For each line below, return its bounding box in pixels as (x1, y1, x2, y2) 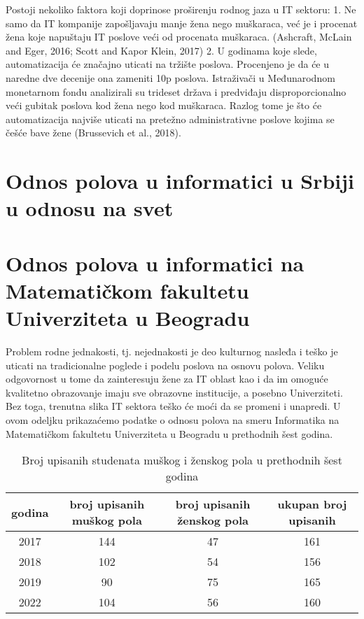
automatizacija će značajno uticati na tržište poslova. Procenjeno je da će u (6, 57, 330, 71)
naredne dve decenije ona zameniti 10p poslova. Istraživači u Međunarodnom (6, 70, 335, 85)
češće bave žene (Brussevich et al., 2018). (6, 125, 181, 140)
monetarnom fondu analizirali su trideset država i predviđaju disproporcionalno (6, 84, 346, 99)
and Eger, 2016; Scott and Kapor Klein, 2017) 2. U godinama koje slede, (6, 43, 317, 57)
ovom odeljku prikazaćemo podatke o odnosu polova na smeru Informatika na (6, 412, 339, 427)
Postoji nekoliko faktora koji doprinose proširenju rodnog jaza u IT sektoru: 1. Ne (6, 2, 356, 16)
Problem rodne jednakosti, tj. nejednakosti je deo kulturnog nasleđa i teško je (6, 344, 338, 358)
